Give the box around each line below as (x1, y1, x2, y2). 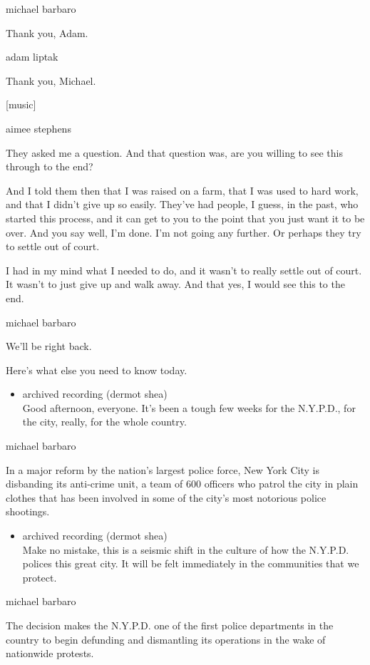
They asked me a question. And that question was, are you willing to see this (6, 145, 343, 160)
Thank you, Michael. (6, 73, 96, 88)
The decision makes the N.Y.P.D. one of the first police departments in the (6, 618, 334, 632)
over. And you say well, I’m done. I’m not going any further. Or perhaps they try (6, 225, 361, 239)
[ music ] (6, 97, 36, 112)
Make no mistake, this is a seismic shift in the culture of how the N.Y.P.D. (22, 542, 349, 557)
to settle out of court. (6, 239, 100, 254)
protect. (22, 569, 57, 584)
